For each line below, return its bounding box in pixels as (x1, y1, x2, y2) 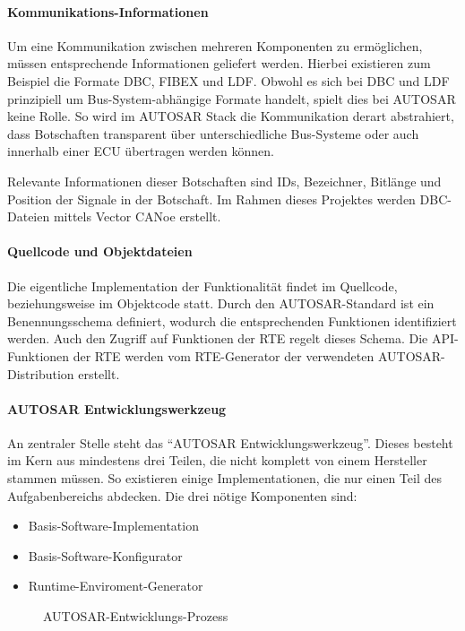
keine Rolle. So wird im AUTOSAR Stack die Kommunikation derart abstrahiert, (7, 107, 454, 125)
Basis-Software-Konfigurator (28, 546, 183, 565)
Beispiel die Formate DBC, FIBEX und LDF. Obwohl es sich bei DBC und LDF (7, 71, 450, 90)
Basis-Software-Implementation (28, 516, 199, 535)
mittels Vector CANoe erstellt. (53, 207, 221, 226)
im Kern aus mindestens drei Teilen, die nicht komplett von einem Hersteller (7, 451, 427, 470)
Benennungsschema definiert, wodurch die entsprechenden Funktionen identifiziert (7, 311, 457, 330)
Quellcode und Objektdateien (7, 242, 193, 261)
